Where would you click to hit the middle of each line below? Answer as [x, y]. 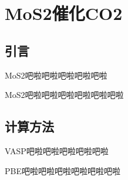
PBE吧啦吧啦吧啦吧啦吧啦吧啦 [63, 170]
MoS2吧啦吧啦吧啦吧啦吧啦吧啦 [64, 95]
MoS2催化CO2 [64, 13]
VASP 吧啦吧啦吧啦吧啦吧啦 [57, 150]
